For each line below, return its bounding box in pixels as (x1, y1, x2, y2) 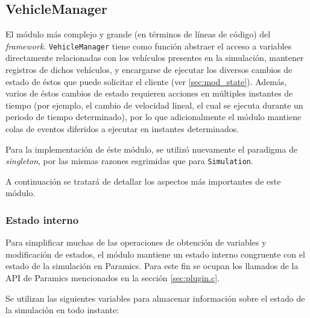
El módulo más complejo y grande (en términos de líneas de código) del (5, 28, 271, 40)
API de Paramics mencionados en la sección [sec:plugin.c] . (5, 272, 220, 284)
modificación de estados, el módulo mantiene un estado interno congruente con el (5, 247, 305, 260)
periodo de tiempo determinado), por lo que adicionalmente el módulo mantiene (5, 110, 302, 123)
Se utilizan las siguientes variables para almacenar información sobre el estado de (5, 291, 305, 304)
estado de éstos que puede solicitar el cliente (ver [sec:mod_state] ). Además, (5, 75, 287, 87)
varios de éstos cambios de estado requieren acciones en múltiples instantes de (5, 87, 293, 100)
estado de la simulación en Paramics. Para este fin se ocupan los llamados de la (5, 259, 299, 272)
